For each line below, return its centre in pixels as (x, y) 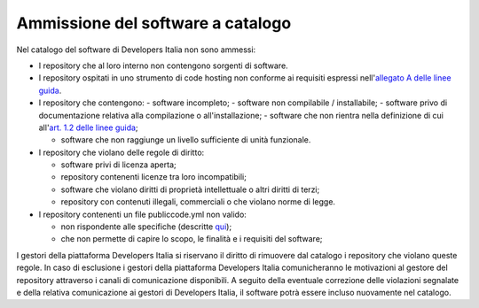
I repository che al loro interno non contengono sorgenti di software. (163, 65)
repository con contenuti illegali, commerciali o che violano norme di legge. (198, 202)
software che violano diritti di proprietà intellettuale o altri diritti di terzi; (190, 189)
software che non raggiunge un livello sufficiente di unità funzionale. (186, 140)
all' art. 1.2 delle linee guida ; (88, 127)
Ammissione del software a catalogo (154, 23)
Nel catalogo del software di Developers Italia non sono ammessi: (136, 50)
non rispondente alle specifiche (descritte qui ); (146, 227)
